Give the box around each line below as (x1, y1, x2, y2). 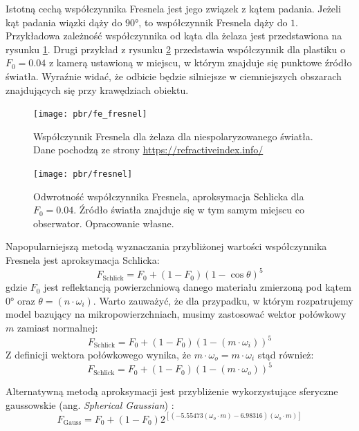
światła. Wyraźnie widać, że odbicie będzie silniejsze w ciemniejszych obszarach (6, 68, 342, 83)
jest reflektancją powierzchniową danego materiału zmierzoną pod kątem (44, 280, 351, 294)
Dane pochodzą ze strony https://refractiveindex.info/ (33, 142, 264, 157)
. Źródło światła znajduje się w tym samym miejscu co (73, 202, 304, 217)
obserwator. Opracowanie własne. (33, 215, 174, 230)
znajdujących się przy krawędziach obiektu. (6, 82, 189, 97)
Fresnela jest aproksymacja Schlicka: (6, 253, 160, 267)
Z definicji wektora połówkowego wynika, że (6, 347, 192, 361)
